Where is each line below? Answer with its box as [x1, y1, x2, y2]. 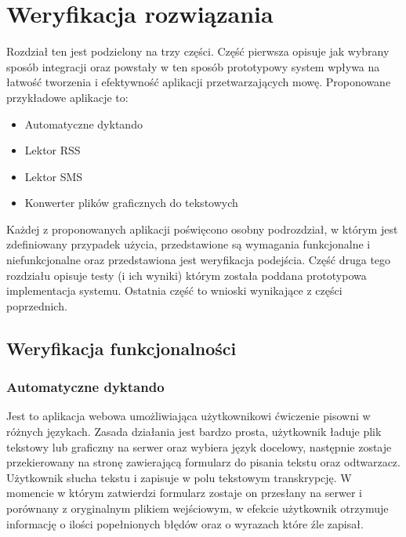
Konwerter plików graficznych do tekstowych [24, 194, 238, 211]
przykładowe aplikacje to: [6, 89, 129, 105]
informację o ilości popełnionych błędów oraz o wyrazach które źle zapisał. [6, 515, 364, 532]
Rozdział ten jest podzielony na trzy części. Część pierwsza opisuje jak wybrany [6, 43, 390, 60]
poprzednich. [6, 297, 67, 314]
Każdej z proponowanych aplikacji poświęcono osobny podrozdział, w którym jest [6, 220, 398, 237]
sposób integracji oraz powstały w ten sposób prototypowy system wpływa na [6, 58, 380, 74]
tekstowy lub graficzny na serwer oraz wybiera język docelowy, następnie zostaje [6, 438, 392, 455]
